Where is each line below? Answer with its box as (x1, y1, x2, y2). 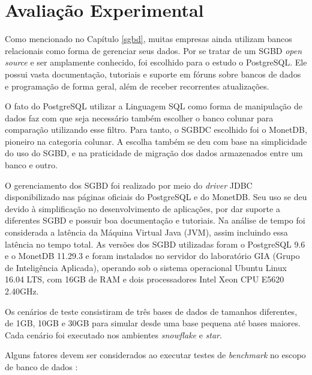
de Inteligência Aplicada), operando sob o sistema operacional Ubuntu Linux (5, 261, 287, 273)
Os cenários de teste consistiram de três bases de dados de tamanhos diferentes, (5, 305, 298, 317)
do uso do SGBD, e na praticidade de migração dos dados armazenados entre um (5, 147, 303, 159)
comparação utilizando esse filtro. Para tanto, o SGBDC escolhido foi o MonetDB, (5, 123, 307, 136)
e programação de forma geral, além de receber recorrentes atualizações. (5, 79, 269, 92)
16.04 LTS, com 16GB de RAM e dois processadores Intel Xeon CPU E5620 (5, 273, 284, 285)
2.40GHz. (5, 285, 39, 297)
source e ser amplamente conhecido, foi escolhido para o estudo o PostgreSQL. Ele (5, 56, 307, 69)
